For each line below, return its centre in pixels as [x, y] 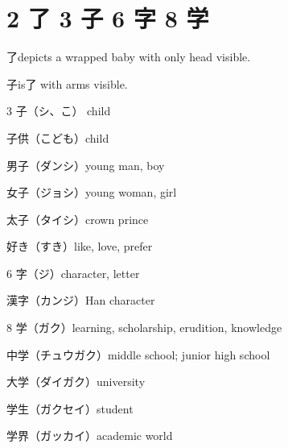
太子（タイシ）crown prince [78, 219]
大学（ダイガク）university [76, 382]
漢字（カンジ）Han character [81, 300]
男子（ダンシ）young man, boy [86, 165]
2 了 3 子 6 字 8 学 [108, 18]
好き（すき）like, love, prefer [80, 246]
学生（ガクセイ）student [70, 408]
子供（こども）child [58, 137]
